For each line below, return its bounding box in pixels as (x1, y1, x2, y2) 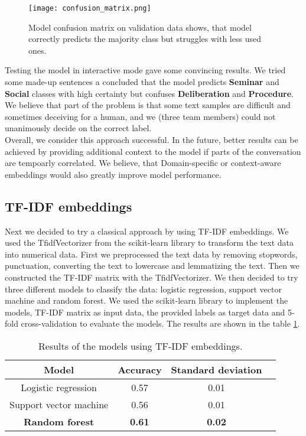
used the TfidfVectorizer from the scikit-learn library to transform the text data (5, 236, 294, 249)
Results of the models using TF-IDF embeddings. (38, 339, 243, 353)
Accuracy (118, 362, 162, 376)
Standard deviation (171, 362, 262, 376)
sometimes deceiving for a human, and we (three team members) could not (5, 110, 276, 122)
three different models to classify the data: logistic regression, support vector (5, 282, 282, 295)
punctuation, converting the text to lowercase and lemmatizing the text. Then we (5, 259, 300, 272)
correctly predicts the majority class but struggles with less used (28, 32, 261, 45)
